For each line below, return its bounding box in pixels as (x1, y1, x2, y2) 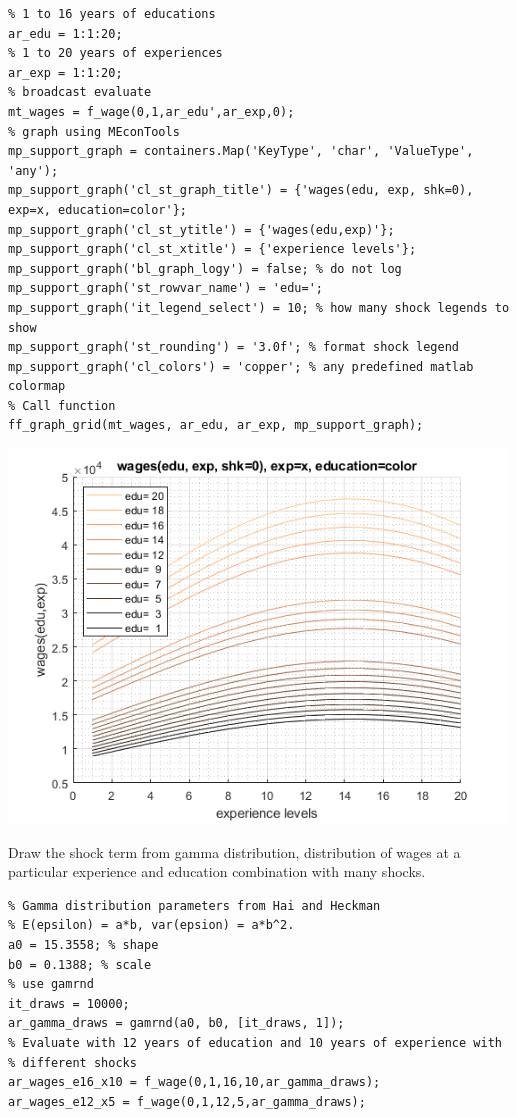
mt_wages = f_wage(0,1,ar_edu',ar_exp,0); (8, 104, 295, 119)
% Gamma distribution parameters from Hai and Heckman (8, 898, 381, 913)
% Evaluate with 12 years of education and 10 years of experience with (8, 1035, 502, 1050)
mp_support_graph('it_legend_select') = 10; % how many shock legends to (8, 300, 510, 315)
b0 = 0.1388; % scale (8, 957, 152, 972)
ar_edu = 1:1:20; (8, 26, 123, 41)
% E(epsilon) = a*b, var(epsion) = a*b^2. (8, 918, 295, 933)
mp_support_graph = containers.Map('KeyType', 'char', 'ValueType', (8, 144, 474, 159)
